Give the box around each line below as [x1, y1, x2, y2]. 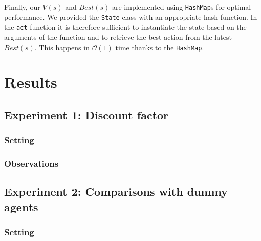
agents [4, 199, 38, 214]
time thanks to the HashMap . [115, 41, 204, 52]
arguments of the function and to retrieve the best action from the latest [4, 31, 232, 42]
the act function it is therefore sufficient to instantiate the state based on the [4, 21, 247, 32]
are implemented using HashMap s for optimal [112, 2, 251, 12]
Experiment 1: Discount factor [4, 106, 169, 122]
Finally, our [4, 2, 40, 12]
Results [4, 72, 57, 93]
